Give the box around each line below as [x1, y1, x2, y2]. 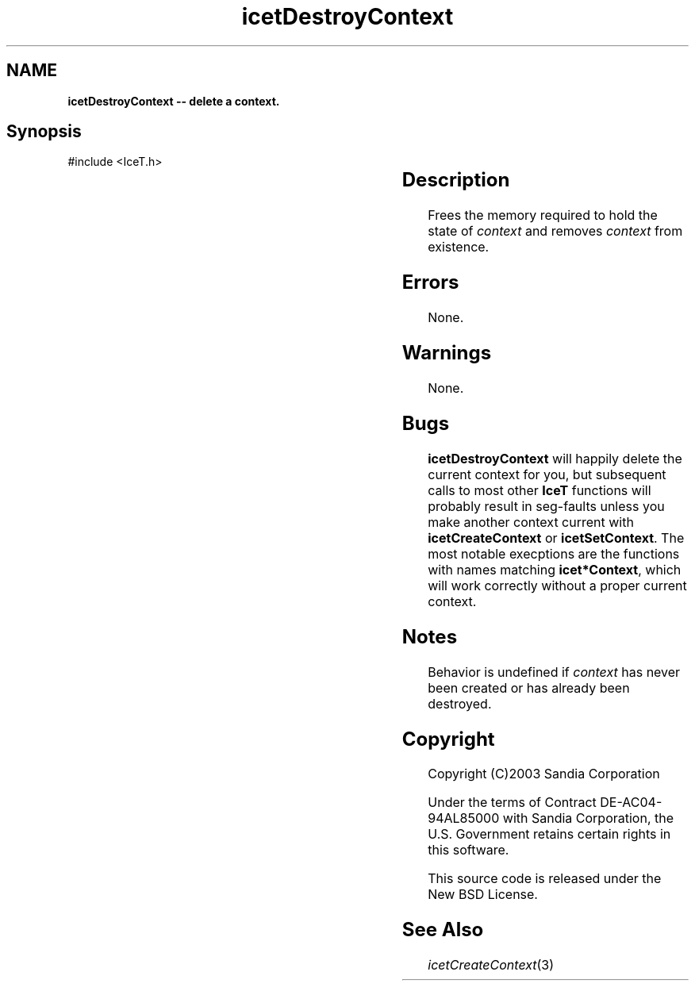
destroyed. [428, 695, 492, 712]
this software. [428, 842, 509, 858]
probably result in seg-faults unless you [428, 497, 665, 514]
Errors [401, 271, 459, 294]
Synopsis [6, 121, 82, 142]
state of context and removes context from [428, 223, 683, 240]
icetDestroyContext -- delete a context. [67, 94, 280, 108]
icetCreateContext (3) [428, 957, 555, 974]
